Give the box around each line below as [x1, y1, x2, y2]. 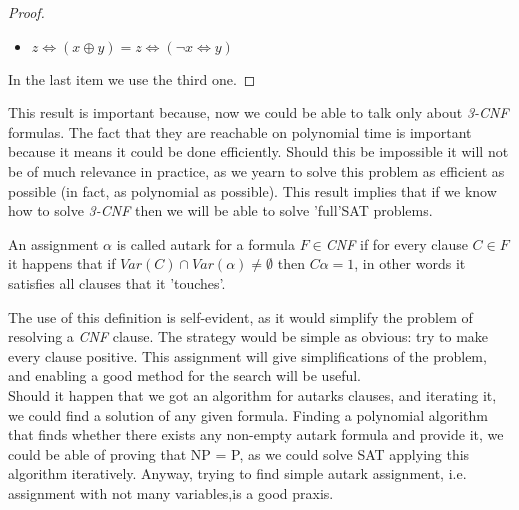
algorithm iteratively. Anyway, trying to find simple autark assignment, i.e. [8, 463, 467, 484]
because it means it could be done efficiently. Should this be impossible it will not [8, 141, 509, 162]
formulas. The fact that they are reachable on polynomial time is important [8, 121, 472, 142]
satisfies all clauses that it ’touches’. [8, 272, 226, 293]
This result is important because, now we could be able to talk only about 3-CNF [8, 102, 509, 123]
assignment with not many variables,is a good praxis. [8, 482, 334, 503]
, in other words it [354, 253, 466, 274]
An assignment [8, 233, 99, 254]
